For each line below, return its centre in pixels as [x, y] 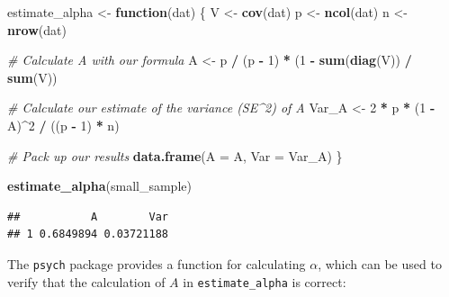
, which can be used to [380, 263]
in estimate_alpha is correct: [265, 281]
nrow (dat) [37, 29]
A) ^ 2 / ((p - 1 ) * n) [63, 125]
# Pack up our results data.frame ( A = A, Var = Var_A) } [175, 155]
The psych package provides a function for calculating [157, 263]
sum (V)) [32, 77]
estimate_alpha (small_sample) [99, 186]
